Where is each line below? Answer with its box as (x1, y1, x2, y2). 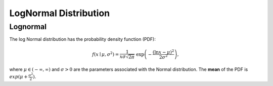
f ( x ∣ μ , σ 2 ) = (92, 50, 119, 57)
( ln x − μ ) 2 (152, 48, 174, 55)
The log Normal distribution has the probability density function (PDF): (9, 36, 156, 42)
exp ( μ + (9, 73, 28, 79)
